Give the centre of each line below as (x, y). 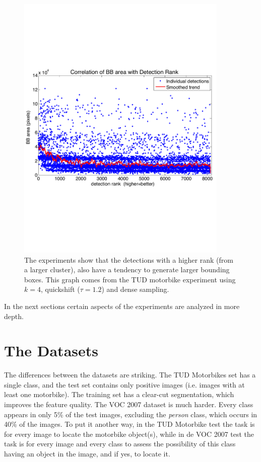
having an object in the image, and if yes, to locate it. (87, 454)
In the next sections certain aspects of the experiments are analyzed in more (122, 306)
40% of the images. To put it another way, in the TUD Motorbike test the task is (129, 424)
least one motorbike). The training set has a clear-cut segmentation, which (119, 394)
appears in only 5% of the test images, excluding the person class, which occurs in (131, 414)
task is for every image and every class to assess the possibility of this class (120, 444)
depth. (14, 316)
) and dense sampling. (135, 289)
